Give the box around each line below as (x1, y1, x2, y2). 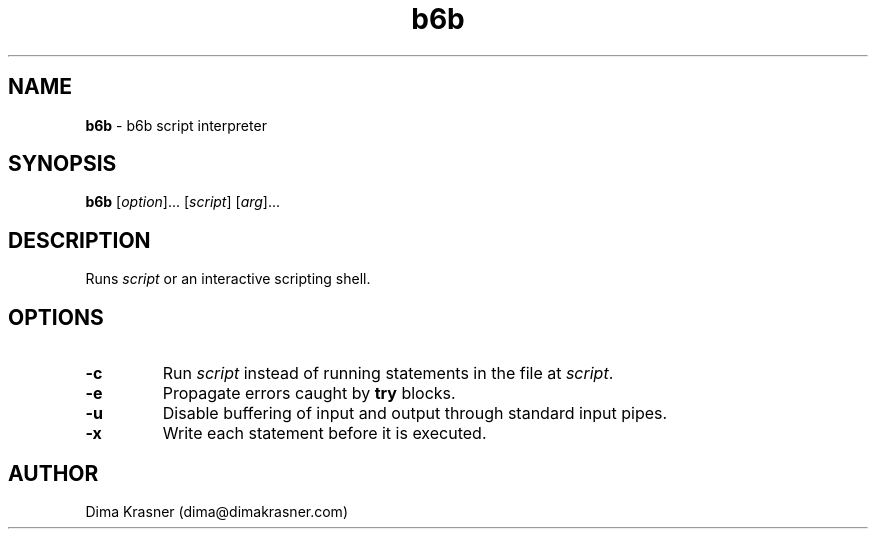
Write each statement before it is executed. (162, 423, 487, 444)
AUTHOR (8, 460, 99, 486)
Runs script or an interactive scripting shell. (85, 270, 371, 288)
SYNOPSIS (8, 151, 117, 177)
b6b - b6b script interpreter (85, 116, 267, 134)
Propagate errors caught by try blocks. (162, 383, 456, 404)
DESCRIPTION (8, 227, 151, 253)
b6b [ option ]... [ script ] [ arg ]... (85, 193, 281, 211)
